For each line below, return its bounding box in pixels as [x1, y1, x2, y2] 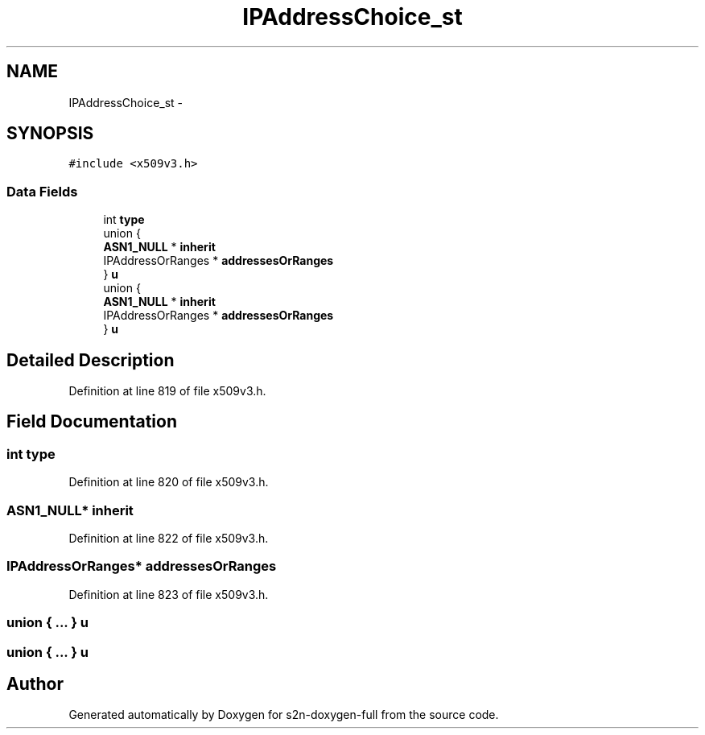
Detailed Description [6, 349, 175, 370]
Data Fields [6, 183, 78, 200]
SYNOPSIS [6, 123, 94, 144]
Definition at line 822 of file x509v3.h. [68, 531, 269, 545]
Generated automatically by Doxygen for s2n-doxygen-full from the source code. [68, 708, 499, 722]
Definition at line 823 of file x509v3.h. [68, 587, 269, 601]
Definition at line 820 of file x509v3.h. [68, 475, 269, 489]
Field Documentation [6, 411, 177, 432]
